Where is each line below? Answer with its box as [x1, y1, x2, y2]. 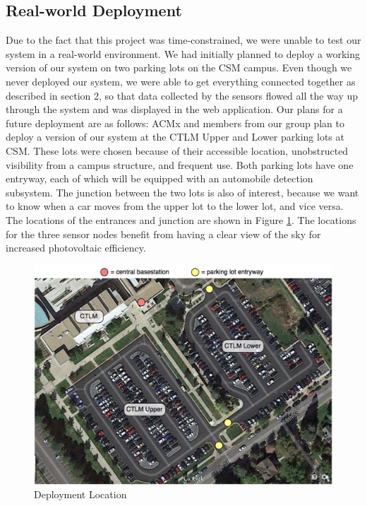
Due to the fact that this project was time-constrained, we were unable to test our [6, 33, 361, 47]
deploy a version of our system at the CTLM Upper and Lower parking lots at [6, 129, 344, 144]
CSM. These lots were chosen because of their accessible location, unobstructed [6, 143, 349, 158]
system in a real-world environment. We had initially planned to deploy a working [6, 46, 361, 61]
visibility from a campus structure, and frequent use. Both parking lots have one [6, 157, 354, 172]
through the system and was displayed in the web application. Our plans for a [6, 102, 343, 117]
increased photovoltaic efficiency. [6, 240, 146, 255]
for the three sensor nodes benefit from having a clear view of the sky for [6, 226, 321, 241]
